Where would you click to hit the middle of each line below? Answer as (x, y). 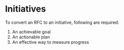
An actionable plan (31, 37)
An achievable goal (31, 32)
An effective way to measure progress (51, 42)
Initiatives (26, 9)
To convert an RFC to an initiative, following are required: (62, 22)
